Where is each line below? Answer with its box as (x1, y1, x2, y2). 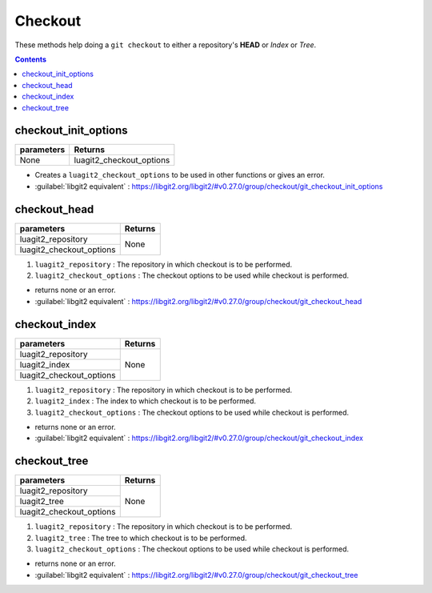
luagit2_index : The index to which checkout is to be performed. (34, 396, 256, 406)
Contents (14, 54, 47, 64)
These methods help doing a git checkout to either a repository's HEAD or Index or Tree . (14, 40, 317, 50)
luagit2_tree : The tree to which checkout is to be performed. (34, 533, 247, 543)
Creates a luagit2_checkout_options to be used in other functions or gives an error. (34, 170, 326, 180)
